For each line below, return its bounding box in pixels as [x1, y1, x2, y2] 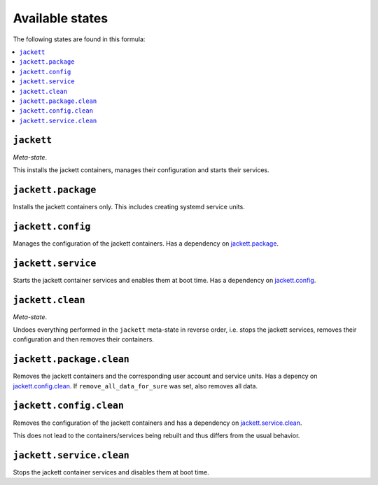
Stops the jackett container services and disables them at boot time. [13, 468, 209, 476]
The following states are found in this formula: [13, 35, 146, 43]
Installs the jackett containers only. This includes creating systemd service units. [13, 202, 245, 211]
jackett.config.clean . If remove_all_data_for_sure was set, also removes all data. [13, 381, 258, 390]
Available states [13, 10, 108, 26]
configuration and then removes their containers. [13, 335, 154, 344]
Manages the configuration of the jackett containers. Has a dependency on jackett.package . [13, 239, 279, 248]
